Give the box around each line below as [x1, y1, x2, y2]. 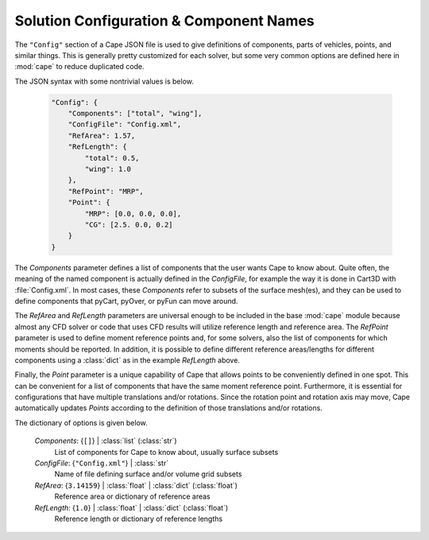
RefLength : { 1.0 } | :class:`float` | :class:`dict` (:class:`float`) [34, 503, 229, 512]
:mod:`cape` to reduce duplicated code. [14, 62, 145, 72]
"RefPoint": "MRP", [68, 187, 145, 196]
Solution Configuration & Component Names [14, 12, 315, 29]
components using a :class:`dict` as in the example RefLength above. [14, 355, 240, 365]
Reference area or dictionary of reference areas [54, 491, 211, 501]
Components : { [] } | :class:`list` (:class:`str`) [34, 436, 178, 445]
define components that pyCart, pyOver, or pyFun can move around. [14, 296, 238, 305]
